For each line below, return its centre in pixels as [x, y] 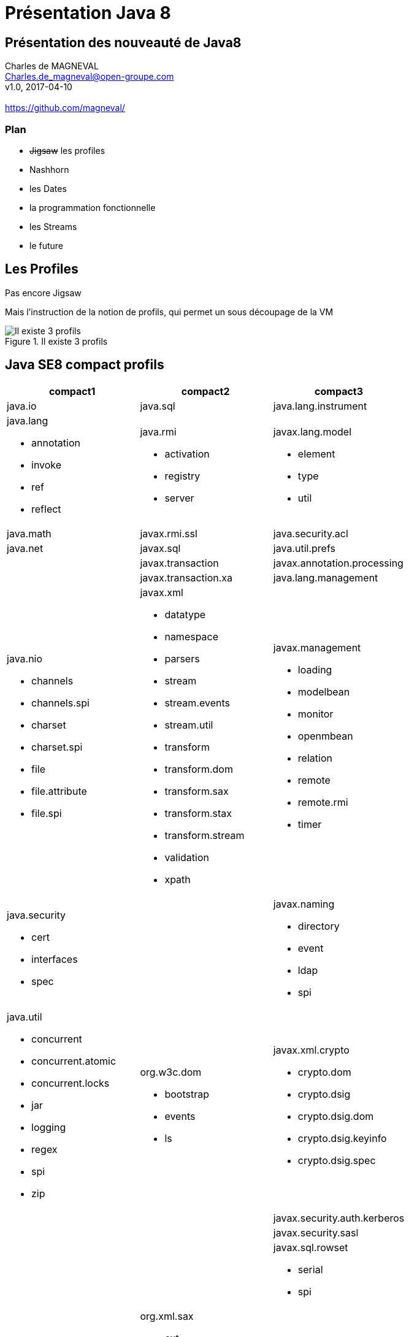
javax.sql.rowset [311, 1247]
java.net [25, 548]
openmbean [325, 736]
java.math [29, 533]
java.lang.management [326, 577]
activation [187, 454]
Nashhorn [49, 169]
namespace [192, 636]
